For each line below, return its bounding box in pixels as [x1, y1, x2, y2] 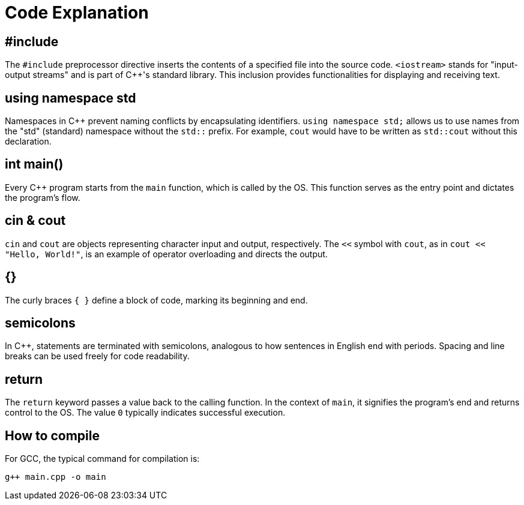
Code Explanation [5, 2, 149, 23]
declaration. [5, 136, 52, 147]
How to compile [5, 428, 100, 443]
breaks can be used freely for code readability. [5, 351, 190, 362]
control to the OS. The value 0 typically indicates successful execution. [5, 407, 286, 418]
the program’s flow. [5, 192, 80, 203]
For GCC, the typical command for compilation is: [5, 453, 200, 464]
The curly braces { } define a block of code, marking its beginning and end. [5, 294, 308, 305]
